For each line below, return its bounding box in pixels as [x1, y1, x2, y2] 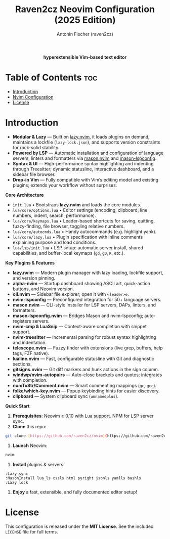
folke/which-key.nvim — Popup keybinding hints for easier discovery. [12, 388, 160, 394]
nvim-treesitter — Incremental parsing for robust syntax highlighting [12, 334, 156, 340]
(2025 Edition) [54, 14, 116, 26]
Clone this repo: [12, 423, 47, 429]
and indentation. [12, 339, 47, 345]
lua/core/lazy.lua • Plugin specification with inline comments [12, 234, 143, 240]
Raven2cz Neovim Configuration [15, 4, 155, 15]
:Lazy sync [5, 471, 28, 476]
